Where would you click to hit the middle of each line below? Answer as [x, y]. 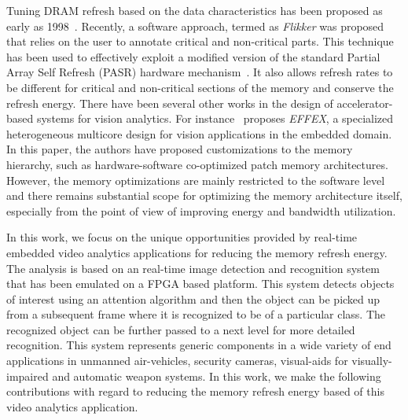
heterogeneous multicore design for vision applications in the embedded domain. [199, 133]
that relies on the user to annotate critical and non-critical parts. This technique [200, 41]
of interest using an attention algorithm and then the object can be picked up [193, 298]
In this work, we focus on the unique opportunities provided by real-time [182, 237]
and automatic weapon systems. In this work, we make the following [217, 376]
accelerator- [365, 103]
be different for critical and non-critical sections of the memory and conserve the [200, 87]
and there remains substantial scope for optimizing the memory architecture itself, [204, 195]
